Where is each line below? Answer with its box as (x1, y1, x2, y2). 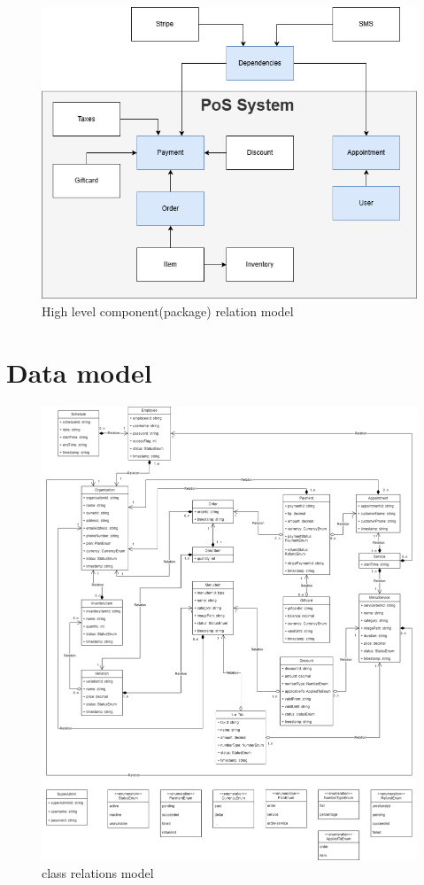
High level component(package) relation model (42, 301, 294, 320)
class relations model (42, 863, 154, 881)
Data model (6, 353, 152, 390)
